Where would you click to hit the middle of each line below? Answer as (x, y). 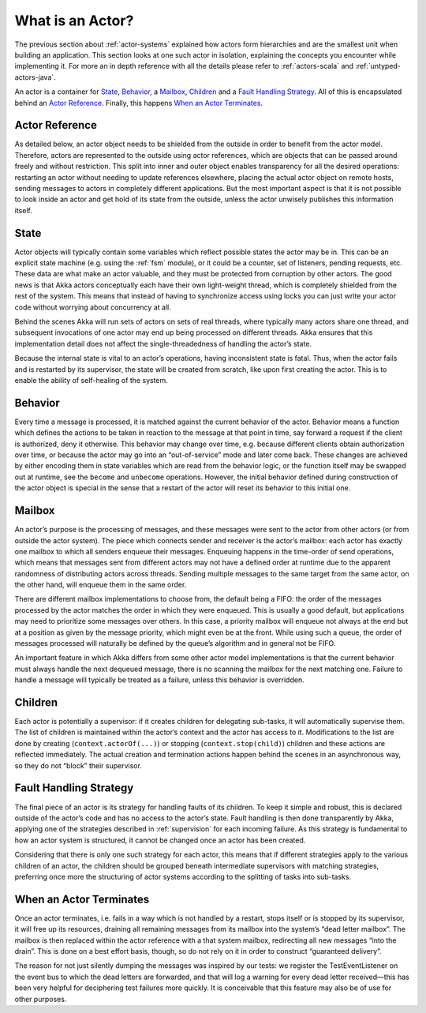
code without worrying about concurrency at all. (93, 307)
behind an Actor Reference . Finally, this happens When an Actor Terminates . (139, 103)
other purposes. (41, 999)
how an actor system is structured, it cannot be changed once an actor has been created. (160, 840)
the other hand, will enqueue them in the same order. (101, 585)
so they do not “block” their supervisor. (78, 765)
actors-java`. (35, 77)
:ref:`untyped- (378, 66)
